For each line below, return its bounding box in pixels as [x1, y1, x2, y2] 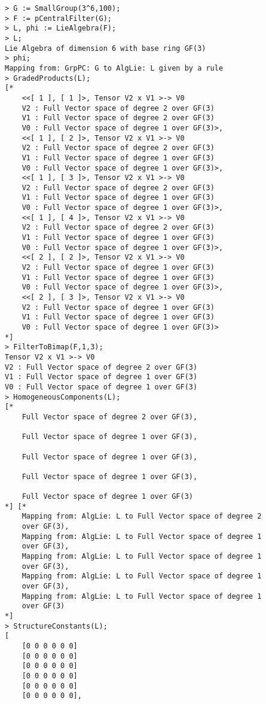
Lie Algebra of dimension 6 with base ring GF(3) [5, 44, 206, 53]
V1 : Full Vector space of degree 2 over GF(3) [22, 114, 215, 123]
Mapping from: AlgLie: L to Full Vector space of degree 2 [22, 512, 262, 521]
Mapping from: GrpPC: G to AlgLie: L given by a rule [5, 63, 224, 72]
